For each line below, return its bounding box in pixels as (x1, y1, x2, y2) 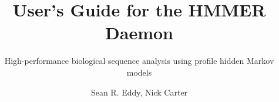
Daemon (105, 21, 173, 45)
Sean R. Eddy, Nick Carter (90, 86, 188, 98)
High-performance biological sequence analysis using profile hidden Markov (4, 55, 274, 67)
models (126, 66, 152, 78)
